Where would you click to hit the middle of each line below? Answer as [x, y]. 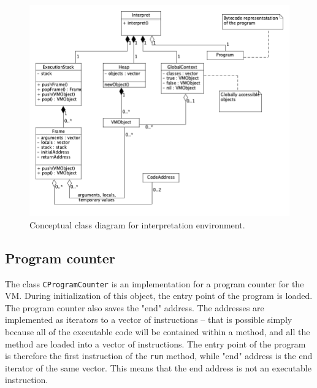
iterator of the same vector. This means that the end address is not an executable [158, 367]
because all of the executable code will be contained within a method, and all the [158, 332]
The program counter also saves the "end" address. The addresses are [135, 307]
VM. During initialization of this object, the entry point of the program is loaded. [159, 296]
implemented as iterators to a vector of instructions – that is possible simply [149, 320]
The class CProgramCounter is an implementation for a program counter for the [155, 283]
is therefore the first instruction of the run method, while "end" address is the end [159, 356]
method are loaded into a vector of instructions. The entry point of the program [155, 343]
